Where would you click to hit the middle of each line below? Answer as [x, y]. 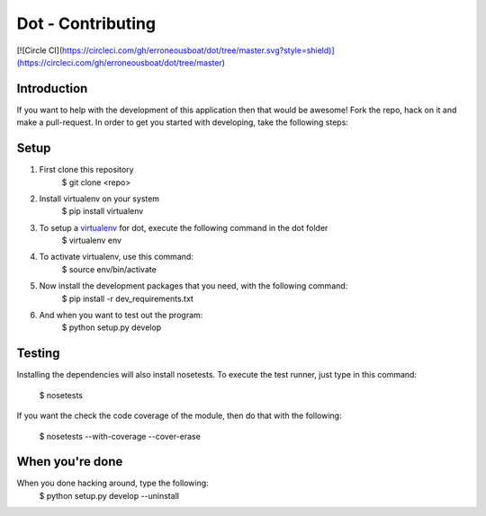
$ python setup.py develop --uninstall [109, 495]
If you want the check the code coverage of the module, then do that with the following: [179, 416]
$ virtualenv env [91, 240]
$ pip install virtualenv [103, 211]
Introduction [52, 89]
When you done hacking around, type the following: [112, 483]
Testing [38, 354]
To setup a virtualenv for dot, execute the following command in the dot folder [184, 227]
